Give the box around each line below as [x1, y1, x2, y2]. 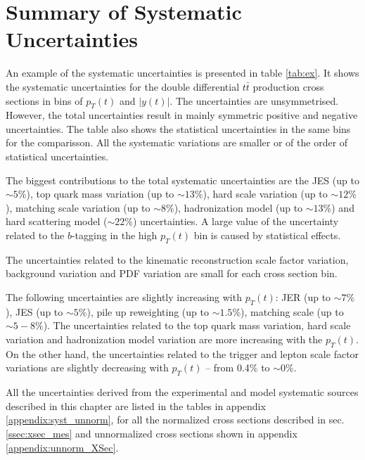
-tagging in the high [71, 228, 158, 243]
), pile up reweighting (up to [87, 304, 209, 319]
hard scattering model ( [6, 214, 108, 229]
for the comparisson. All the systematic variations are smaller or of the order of [6, 135, 348, 150]
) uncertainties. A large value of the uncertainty [132, 214, 339, 229]
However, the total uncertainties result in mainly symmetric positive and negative [6, 108, 358, 122]
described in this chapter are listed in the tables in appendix [6, 398, 266, 413]
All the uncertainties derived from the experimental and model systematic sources [6, 385, 359, 400]
